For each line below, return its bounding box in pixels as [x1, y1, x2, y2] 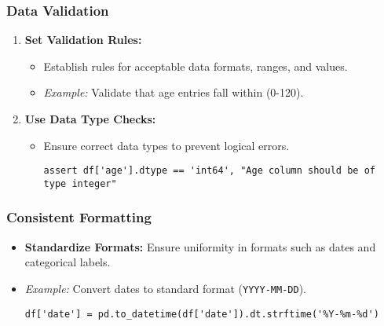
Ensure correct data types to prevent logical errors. [43, 137, 290, 153]
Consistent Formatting [6, 207, 152, 227]
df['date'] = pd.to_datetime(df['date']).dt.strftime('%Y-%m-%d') [24, 308, 379, 320]
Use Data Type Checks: [24, 111, 156, 126]
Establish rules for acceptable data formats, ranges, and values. [43, 57, 348, 74]
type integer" [43, 178, 117, 189]
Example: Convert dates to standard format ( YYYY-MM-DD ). [24, 280, 306, 296]
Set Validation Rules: [24, 31, 142, 48]
